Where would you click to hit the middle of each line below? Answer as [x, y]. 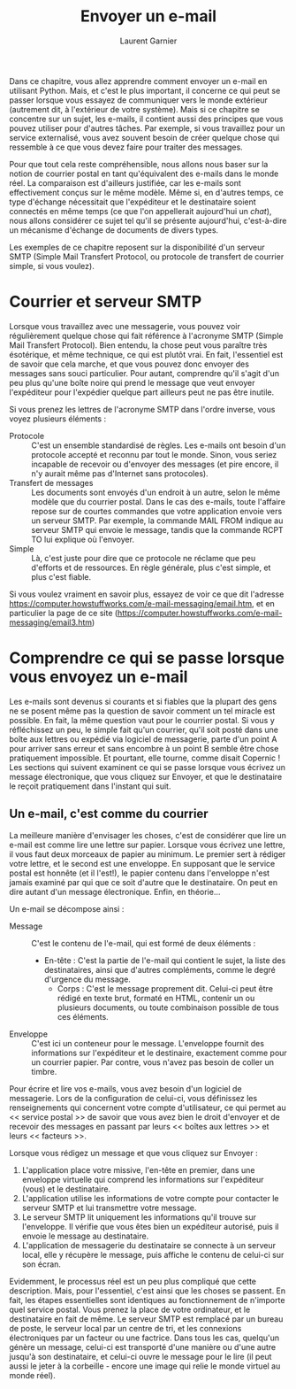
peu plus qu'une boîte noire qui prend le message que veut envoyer [132, 382]
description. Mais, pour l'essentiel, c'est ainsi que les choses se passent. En [148, 1291]
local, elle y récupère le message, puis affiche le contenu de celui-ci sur [153, 1254]
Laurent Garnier [148, 41]
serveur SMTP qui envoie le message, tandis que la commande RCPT [158, 529]
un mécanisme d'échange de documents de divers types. [114, 230]
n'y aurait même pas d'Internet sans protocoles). [120, 473]
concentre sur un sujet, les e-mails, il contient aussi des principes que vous [147, 119]
